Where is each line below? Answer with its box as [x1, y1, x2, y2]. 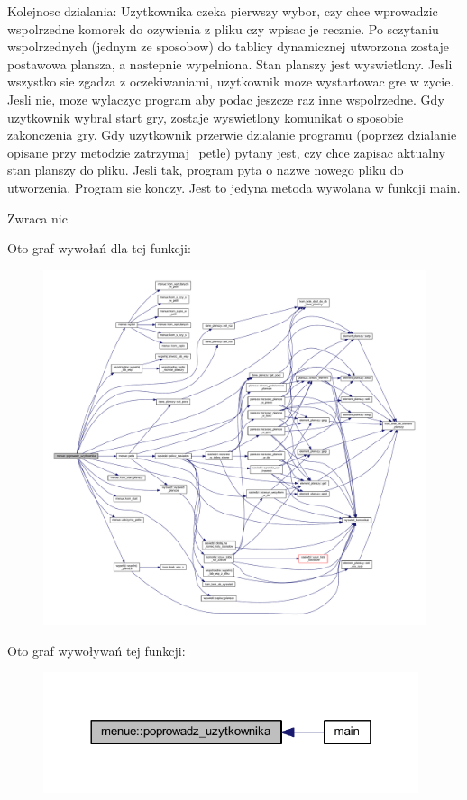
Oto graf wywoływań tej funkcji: [7, 641, 186, 659]
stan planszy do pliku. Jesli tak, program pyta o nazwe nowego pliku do [7, 160, 404, 179]
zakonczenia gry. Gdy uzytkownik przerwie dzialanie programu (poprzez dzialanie [7, 125, 457, 144]
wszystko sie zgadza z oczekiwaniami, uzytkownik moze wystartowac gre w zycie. [7, 72, 454, 91]
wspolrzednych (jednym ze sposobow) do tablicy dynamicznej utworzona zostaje [7, 37, 449, 56]
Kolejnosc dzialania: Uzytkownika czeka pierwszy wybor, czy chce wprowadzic [7, 2, 438, 20]
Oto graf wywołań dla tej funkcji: [7, 239, 191, 258]
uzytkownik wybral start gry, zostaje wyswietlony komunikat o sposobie [7, 107, 404, 126]
